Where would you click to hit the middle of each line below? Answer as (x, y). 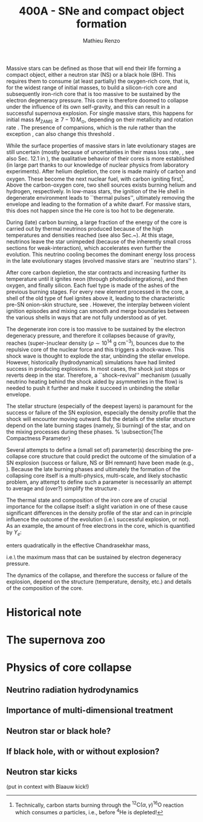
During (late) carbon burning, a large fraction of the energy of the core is (97, 222)
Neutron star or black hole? (59, 731)
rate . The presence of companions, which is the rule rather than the (91, 127)
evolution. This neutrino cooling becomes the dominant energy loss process (101, 254)
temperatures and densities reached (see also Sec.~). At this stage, (90, 235)
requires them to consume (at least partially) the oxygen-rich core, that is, (98, 81)
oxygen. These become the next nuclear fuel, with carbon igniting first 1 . (95, 178)
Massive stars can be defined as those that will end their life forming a (94, 68)
